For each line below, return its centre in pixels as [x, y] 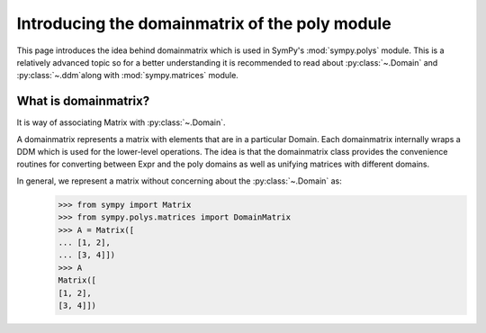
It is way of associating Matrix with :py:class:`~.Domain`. [121, 122]
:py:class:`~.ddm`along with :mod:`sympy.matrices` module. [127, 76]
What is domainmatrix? [83, 101]
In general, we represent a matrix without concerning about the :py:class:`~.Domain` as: [179, 181]
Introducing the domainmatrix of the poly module [204, 23]
